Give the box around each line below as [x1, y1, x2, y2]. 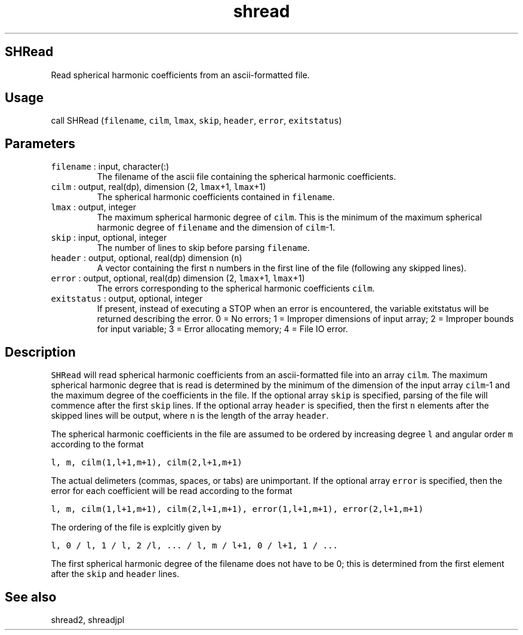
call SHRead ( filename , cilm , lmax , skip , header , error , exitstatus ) [51, 115, 342, 126]
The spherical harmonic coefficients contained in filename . [97, 192, 335, 203]
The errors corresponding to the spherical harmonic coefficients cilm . [97, 283, 375, 294]
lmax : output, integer [51, 202, 136, 213]
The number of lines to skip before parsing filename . [97, 243, 310, 253]
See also [5, 589, 57, 605]
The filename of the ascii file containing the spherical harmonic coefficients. [97, 171, 396, 182]
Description [5, 344, 76, 360]
